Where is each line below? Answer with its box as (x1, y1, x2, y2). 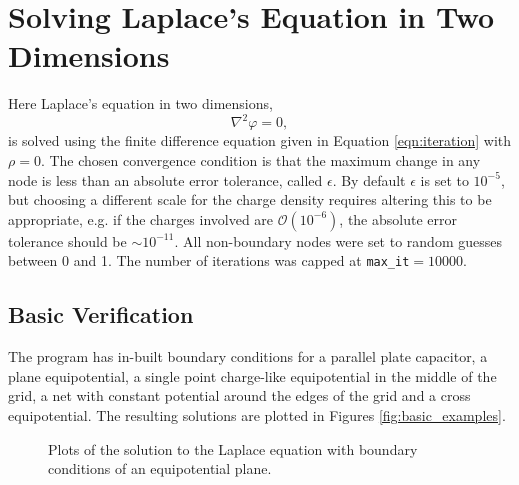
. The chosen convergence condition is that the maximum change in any (40, 150, 481, 170)
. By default (332, 169, 406, 190)
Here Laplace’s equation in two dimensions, (8, 93, 273, 114)
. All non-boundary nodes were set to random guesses (174, 230, 502, 251)
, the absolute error (339, 208, 457, 229)
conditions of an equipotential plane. (48, 458, 272, 479)
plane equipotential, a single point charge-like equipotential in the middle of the (8, 365, 497, 386)
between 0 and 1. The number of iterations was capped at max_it (8, 250, 410, 271)
